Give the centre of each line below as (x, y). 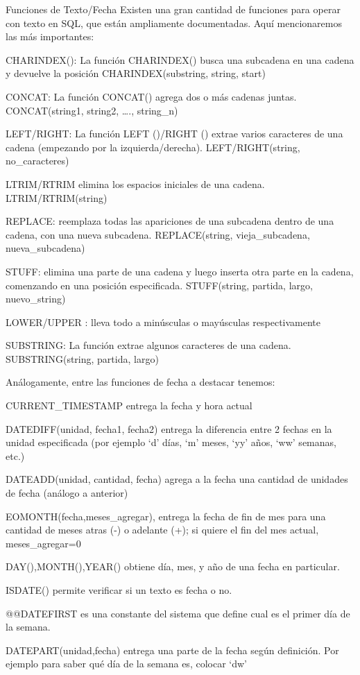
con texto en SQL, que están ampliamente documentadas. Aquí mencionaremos (174, 23)
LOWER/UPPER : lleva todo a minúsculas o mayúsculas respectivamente (163, 322)
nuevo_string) (36, 299)
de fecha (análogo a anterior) (67, 493)
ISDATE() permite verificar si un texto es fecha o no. (119, 590)
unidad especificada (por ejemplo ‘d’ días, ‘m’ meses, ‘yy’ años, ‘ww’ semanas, (171, 442)
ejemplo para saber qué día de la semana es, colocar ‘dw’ (126, 664)
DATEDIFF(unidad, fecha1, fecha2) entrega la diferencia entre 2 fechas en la (169, 428)
